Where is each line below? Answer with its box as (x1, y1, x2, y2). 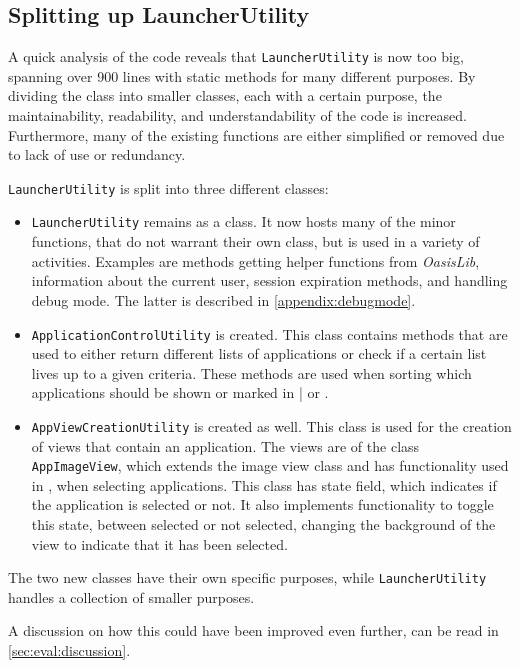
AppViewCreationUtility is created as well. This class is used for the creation (31, 415, 512, 436)
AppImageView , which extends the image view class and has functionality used (31, 455, 509, 476)
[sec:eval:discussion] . (8, 640, 131, 661)
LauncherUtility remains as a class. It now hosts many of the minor (31, 211, 456, 232)
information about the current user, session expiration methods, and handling (31, 270, 508, 291)
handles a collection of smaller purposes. (8, 586, 255, 607)
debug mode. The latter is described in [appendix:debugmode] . (31, 289, 416, 310)
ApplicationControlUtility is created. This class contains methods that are (31, 323, 508, 344)
